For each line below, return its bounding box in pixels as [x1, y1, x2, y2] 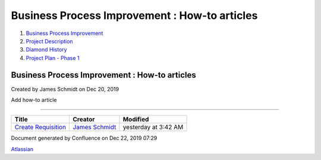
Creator [73, 116, 95, 124]
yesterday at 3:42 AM [122, 123, 184, 132]
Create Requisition [14, 123, 67, 132]
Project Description [26, 37, 74, 44]
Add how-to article [11, 97, 57, 104]
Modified [122, 116, 149, 124]
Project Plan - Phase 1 [26, 54, 80, 62]
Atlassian [11, 145, 34, 152]
